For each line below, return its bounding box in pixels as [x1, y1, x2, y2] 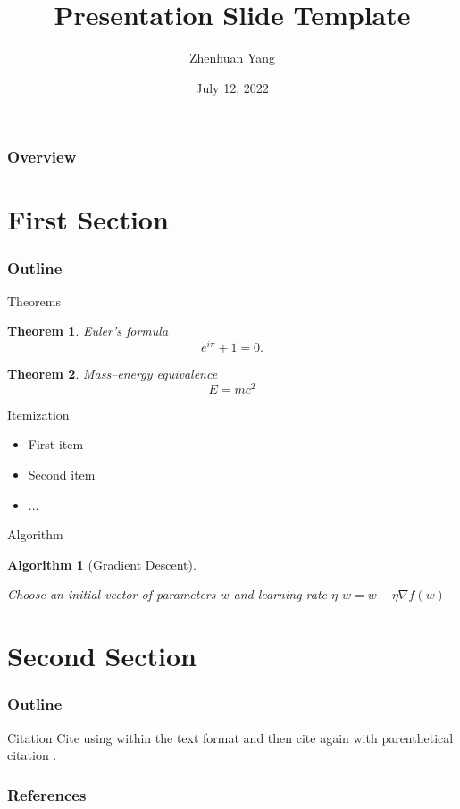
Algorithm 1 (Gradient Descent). [7, 555, 197, 573]
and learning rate [233, 585, 328, 604]
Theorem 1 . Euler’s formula [7, 321, 169, 340]
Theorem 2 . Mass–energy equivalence [7, 364, 218, 383]
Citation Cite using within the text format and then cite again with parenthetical [7, 728, 454, 746]
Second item [28, 464, 96, 483]
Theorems [7, 291, 61, 310]
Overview [7, 146, 77, 168]
